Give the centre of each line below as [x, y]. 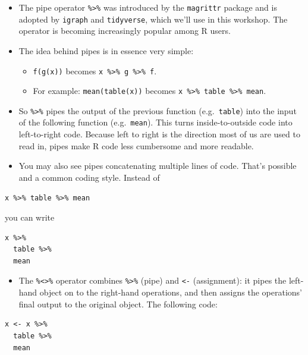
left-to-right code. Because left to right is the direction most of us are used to [159, 134]
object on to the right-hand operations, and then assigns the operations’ [171, 292]
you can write [30, 217]
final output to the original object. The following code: [118, 304]
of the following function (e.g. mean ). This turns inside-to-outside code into [155, 122]
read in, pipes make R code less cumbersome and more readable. [136, 145]
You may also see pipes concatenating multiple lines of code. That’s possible [158, 166]
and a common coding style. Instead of [89, 177]
